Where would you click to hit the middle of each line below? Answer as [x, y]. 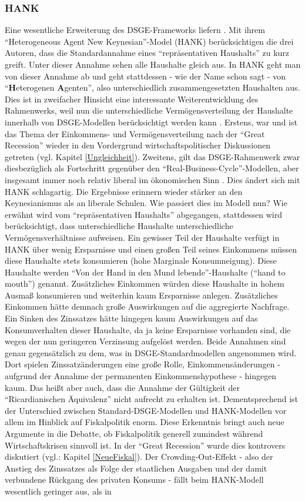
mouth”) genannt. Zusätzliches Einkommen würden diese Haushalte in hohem [145, 283]
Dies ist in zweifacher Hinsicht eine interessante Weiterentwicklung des [132, 99]
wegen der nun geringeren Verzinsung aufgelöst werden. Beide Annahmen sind [145, 341]
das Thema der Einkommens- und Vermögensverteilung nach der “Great [135, 133]
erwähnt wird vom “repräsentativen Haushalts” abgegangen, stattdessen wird [143, 214]
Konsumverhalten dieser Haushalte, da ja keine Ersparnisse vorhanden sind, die [148, 329]
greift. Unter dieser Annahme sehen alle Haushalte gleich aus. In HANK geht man [153, 64]
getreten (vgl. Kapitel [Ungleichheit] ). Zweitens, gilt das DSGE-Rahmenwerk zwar [152, 156]
